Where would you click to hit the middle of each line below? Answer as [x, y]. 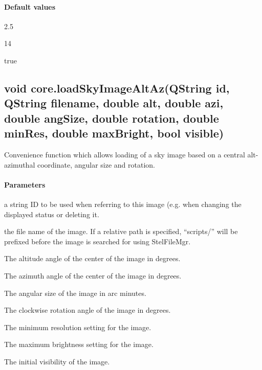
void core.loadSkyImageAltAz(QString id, [117, 88]
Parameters [25, 184]
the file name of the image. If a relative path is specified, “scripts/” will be [121, 231]
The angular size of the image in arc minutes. [75, 293]
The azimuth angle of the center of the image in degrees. [93, 275]
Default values [30, 6]
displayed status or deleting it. [52, 214]
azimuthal [20, 164]
